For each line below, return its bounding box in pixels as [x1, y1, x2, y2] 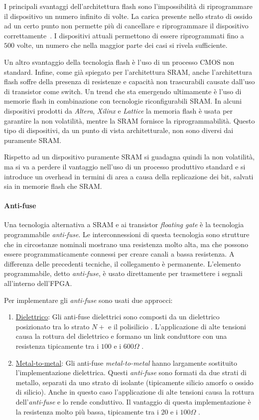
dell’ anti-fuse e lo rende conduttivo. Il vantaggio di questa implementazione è [15, 396, 251, 407]
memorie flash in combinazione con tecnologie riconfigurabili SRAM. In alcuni [4, 96, 242, 106]
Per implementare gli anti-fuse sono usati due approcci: [4, 294, 173, 305]
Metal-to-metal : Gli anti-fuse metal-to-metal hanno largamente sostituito [15, 357, 238, 368]
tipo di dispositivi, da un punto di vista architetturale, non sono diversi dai [4, 125, 234, 136]
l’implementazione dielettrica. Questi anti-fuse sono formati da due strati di [15, 367, 247, 378]
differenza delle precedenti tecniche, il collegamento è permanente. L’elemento [4, 258, 241, 269]
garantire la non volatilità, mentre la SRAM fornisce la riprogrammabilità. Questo [4, 115, 255, 126]
